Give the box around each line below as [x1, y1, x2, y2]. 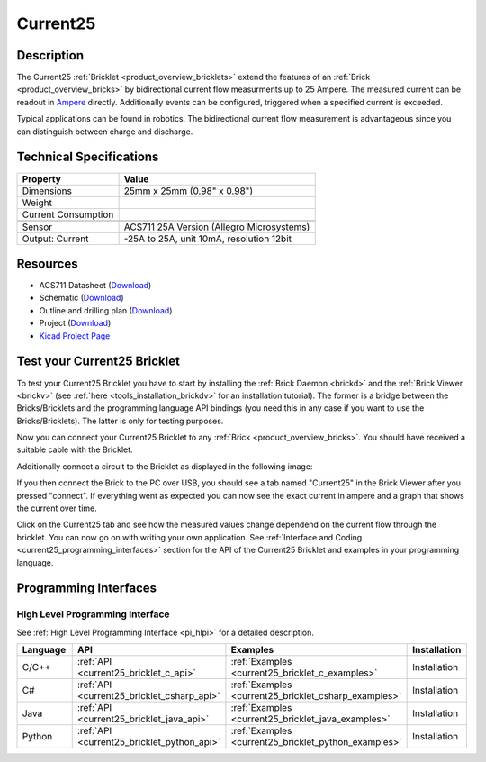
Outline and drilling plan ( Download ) [39, 304, 173, 315]
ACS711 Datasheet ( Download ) [39, 280, 152, 291]
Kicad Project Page [39, 330, 111, 341]
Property [22, 172, 62, 185]
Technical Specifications [16, 150, 159, 165]
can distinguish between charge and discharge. [16, 126, 193, 137]
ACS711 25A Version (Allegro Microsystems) [123, 221, 310, 233]
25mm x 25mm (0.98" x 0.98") [123, 185, 254, 197]
